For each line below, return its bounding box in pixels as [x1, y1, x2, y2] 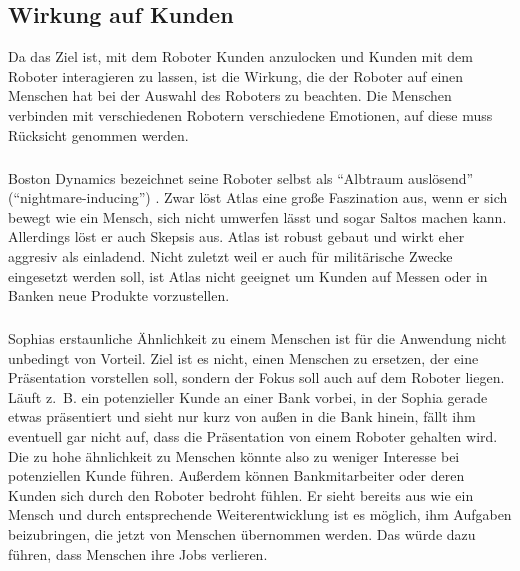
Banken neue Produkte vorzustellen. [8, 285, 230, 306]
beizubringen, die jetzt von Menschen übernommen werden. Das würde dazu [8, 524, 476, 545]
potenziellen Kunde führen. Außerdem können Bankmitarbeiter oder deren [8, 465, 465, 486]
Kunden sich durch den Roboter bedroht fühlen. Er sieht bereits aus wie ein [8, 484, 474, 505]
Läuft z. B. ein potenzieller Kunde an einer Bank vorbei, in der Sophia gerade [8, 386, 488, 407]
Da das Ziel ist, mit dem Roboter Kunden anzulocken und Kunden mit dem [8, 46, 473, 67]
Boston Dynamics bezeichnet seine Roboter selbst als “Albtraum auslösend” [8, 167, 474, 188]
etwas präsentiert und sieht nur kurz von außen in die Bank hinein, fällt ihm [8, 406, 476, 427]
